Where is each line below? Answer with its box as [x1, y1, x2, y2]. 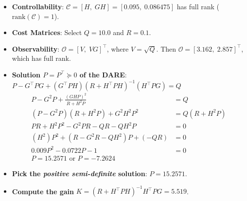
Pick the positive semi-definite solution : [12, 168, 147, 178]
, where [106, 43, 129, 54]
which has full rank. [12, 53, 71, 63]
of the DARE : [79, 69, 127, 79]
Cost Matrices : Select [12, 27, 82, 37]
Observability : [12, 43, 60, 54]
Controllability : [12, 1, 64, 11]
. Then [156, 43, 176, 54]
